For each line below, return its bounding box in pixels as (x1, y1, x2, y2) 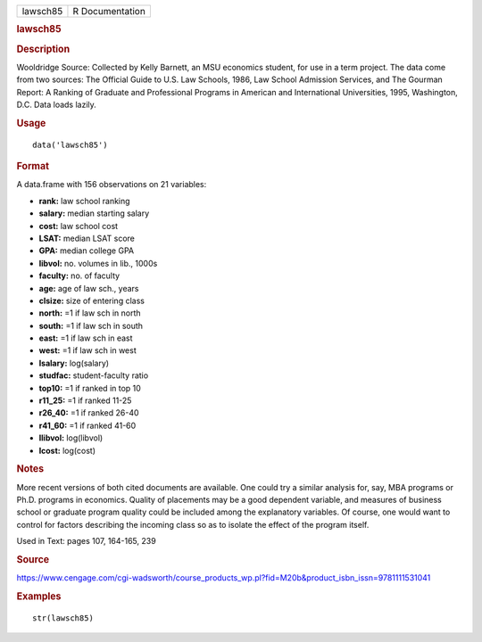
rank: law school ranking (38, 195, 130, 206)
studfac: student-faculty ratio (38, 370, 149, 381)
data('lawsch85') (32, 139, 108, 150)
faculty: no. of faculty (38, 270, 120, 281)
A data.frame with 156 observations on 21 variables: (16, 179, 207, 190)
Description (16, 43, 71, 55)
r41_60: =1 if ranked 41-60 (38, 420, 137, 431)
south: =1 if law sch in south (38, 320, 143, 331)
